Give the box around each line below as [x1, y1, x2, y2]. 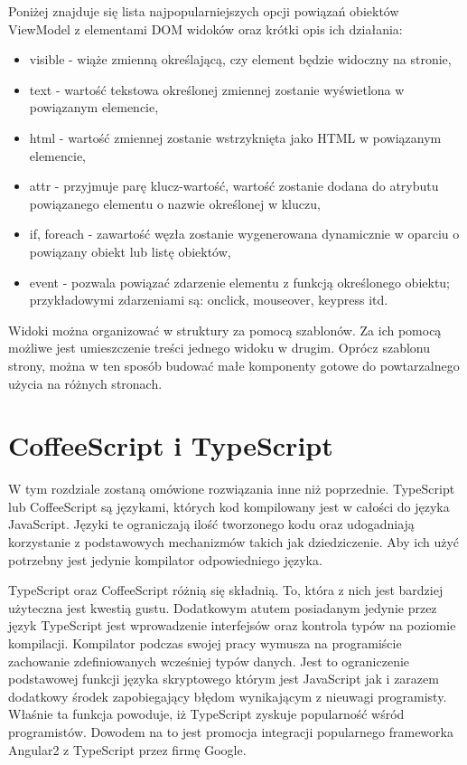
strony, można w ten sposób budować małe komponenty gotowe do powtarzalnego [8, 355, 460, 374]
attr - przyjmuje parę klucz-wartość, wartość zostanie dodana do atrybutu [29, 176, 439, 195]
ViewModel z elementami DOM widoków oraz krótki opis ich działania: [8, 19, 403, 38]
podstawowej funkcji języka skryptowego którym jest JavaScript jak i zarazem [8, 669, 439, 688]
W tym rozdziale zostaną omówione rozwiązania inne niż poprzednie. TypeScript [8, 479, 455, 498]
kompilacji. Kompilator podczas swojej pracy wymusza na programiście [8, 633, 402, 652]
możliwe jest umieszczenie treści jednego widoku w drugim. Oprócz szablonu [8, 338, 431, 357]
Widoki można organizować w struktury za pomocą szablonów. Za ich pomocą [8, 320, 442, 339]
